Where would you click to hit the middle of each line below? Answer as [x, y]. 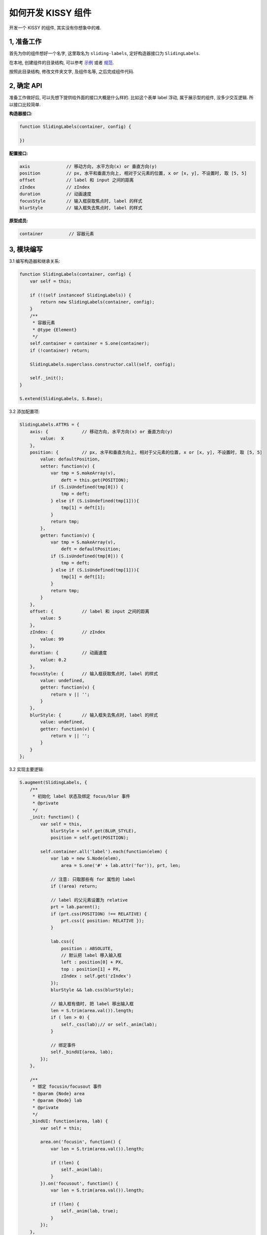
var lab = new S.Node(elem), [86, 859]
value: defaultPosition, [70, 459]
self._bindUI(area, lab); [82, 1052]
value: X [52, 439]
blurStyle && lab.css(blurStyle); [92, 990]
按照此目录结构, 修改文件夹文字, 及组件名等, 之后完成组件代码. [72, 72]
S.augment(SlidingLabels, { [53, 782]
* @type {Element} [55, 329]
